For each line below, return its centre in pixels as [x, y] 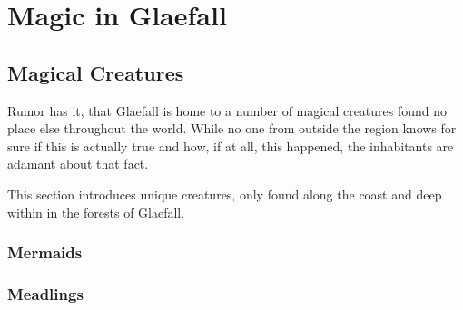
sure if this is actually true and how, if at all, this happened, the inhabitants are [231, 145]
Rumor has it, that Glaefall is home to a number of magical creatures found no [227, 110]
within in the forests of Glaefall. [96, 212]
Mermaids [45, 252]
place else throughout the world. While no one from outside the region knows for [232, 128]
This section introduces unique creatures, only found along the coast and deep [225, 194]
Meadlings [45, 293]
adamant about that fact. [78, 164]
